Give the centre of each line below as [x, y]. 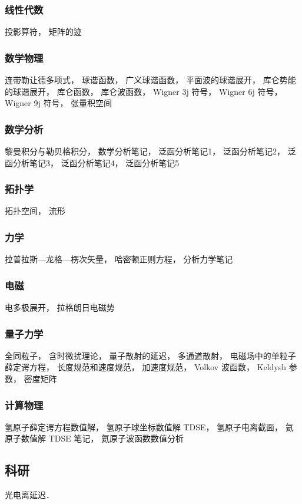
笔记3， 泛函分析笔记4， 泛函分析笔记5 [104, 162]
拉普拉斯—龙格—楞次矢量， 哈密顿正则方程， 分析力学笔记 [119, 259]
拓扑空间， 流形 [35, 211]
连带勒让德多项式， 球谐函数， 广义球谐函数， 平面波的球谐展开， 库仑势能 [150, 80]
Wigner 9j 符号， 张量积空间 [59, 103]
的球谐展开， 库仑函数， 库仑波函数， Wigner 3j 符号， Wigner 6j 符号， [144, 91]
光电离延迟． [29, 495]
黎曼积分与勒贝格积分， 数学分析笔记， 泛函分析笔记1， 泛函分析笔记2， [145, 151]
